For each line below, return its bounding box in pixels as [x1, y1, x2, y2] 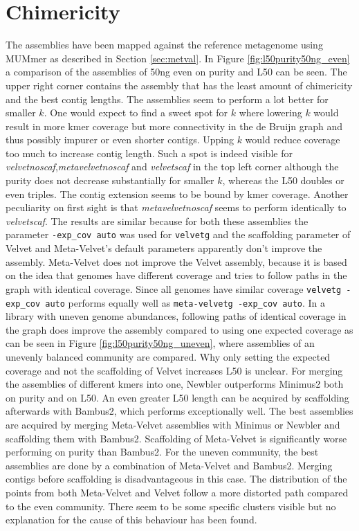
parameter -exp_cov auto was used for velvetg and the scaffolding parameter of [6, 227, 351, 242]
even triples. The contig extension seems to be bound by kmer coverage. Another [6, 186, 349, 201]
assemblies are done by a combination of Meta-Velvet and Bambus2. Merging [6, 458, 333, 472]
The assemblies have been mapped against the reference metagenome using [6, 37, 323, 52]
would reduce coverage [245, 132, 340, 147]
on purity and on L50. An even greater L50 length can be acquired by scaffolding [6, 390, 349, 404]
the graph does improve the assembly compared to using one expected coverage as [6, 322, 353, 336]
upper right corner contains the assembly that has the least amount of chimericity [6, 78, 353, 92]
